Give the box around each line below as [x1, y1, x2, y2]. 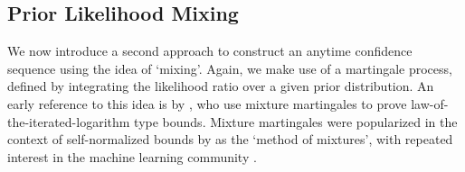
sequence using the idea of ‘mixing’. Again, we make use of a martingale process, [7, 59, 452, 77]
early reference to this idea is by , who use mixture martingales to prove [7, 94, 407, 113]
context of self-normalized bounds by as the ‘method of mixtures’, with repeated [7, 130, 453, 149]
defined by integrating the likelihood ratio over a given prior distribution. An [7, 77, 434, 95]
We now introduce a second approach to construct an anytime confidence [7, 41, 413, 60]
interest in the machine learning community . [7, 147, 257, 166]
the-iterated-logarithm [7, 112, 130, 131]
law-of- [411, 94, 449, 113]
